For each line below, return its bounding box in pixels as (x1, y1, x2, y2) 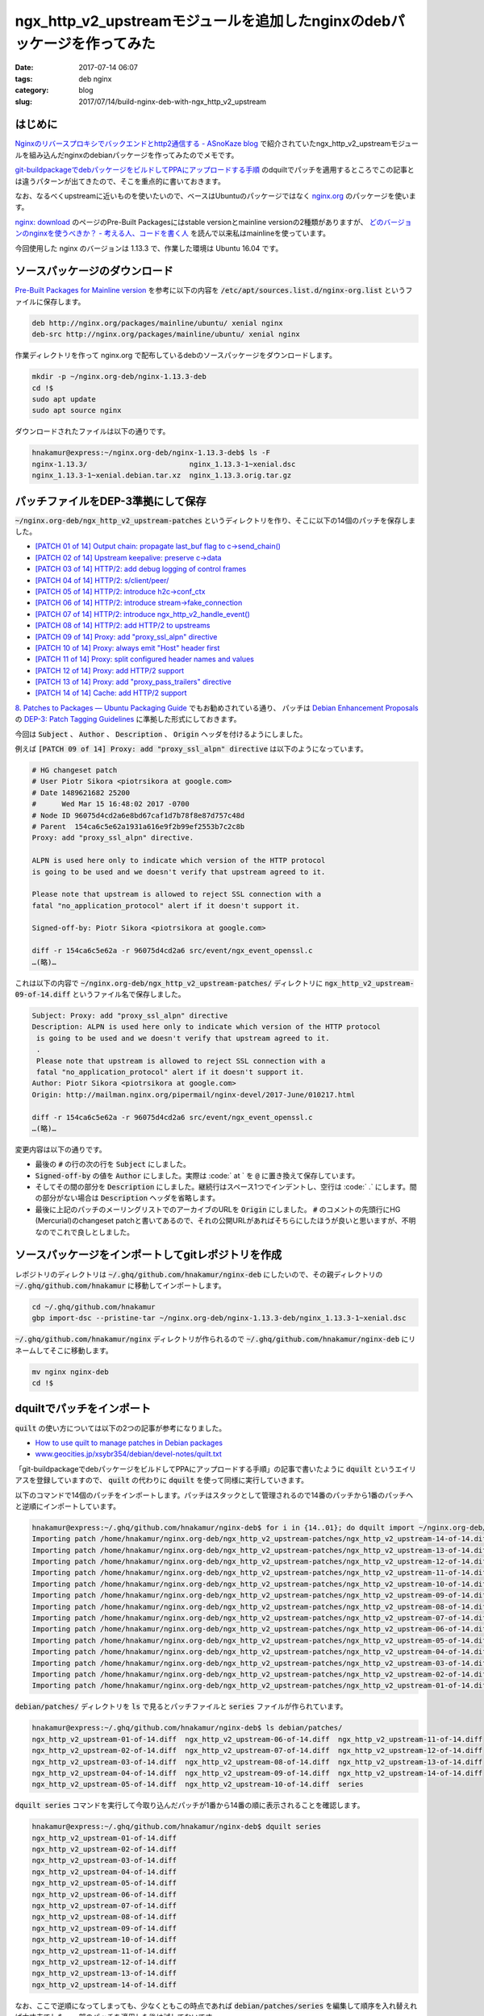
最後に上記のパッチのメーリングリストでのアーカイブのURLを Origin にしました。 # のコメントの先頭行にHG (35, 1204, 401, 1214)
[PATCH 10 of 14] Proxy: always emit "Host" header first (35, 643, 220, 652)
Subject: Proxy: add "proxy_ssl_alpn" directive (31, 1011, 228, 1020)
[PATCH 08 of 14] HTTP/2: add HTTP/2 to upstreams (35, 621, 211, 631)
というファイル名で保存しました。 (72, 989, 186, 999)
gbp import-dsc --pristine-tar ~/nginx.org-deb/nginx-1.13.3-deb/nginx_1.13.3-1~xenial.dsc (31, 1314, 407, 1322)
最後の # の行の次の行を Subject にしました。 (35, 1160, 191, 1169)
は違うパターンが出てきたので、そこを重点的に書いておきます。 (15, 176, 226, 185)
